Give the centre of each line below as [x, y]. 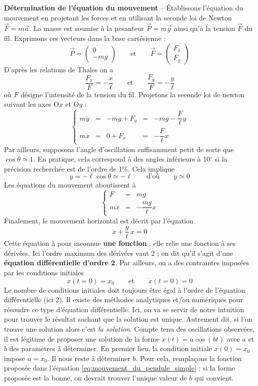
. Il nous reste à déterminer [89, 358]
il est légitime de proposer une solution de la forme [82, 338]
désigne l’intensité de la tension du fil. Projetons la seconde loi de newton [133, 94]
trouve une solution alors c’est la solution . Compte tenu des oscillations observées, [129, 328]
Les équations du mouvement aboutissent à [70, 185]
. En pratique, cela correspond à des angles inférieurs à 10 [122, 159]
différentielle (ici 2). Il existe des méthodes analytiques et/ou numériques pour [124, 299]
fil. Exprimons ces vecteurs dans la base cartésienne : [85, 38]
